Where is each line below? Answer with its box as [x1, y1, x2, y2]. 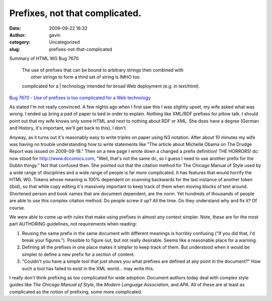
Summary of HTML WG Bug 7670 [9, 55, 79, 61]
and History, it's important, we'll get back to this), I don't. [9, 125, 127, 131]
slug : [9, 46, 20, 52]
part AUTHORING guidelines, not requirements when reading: [9, 221, 137, 227]
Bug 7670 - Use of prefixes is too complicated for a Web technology [9, 95, 151, 101]
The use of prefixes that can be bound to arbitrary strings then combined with [22, 67, 184, 73]
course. [9, 204, 25, 211]
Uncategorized [49, 39, 80, 45]
